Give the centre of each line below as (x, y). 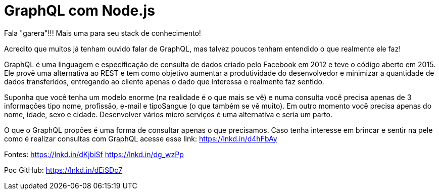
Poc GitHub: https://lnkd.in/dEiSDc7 (63, 170)
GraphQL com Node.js (80, 11)
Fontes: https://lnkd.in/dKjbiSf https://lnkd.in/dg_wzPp (94, 154)
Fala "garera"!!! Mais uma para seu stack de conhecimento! (103, 33)
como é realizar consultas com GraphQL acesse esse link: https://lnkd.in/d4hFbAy (141, 138)
